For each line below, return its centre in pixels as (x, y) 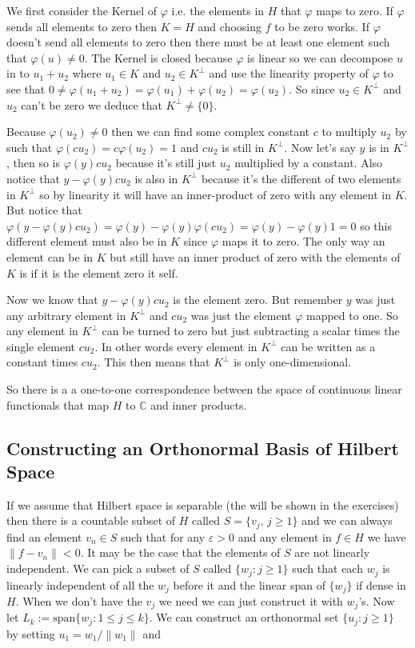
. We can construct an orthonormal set (244, 617)
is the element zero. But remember (258, 300)
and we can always (347, 520)
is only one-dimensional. (292, 362)
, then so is (34, 163)
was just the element (241, 315)
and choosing (230, 26)
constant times (42, 362)
